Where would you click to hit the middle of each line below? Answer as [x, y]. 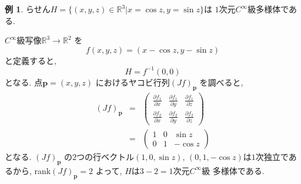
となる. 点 [24, 82]
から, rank [32, 170]
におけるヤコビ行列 [133, 82]
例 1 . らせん [28, 9]
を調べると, [221, 82]
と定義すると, [31, 60]
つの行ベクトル [105, 156]
